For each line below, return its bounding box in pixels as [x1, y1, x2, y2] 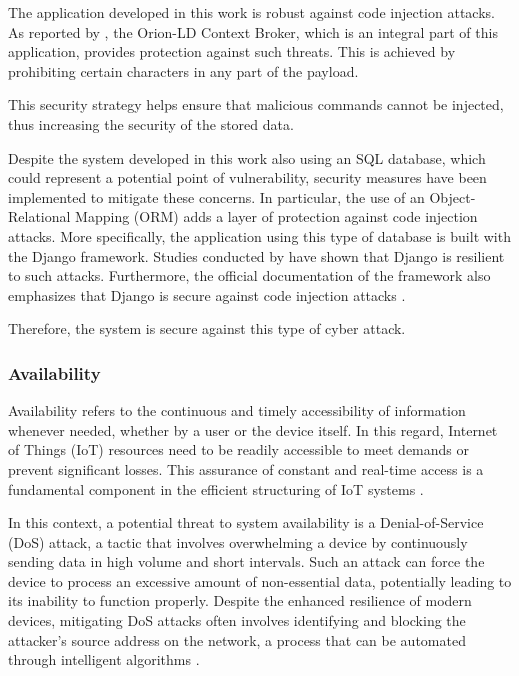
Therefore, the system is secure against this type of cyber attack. [8, 318, 406, 339]
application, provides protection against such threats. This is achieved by [8, 41, 456, 62]
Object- [429, 186, 476, 207]
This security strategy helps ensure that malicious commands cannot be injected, [8, 94, 504, 115]
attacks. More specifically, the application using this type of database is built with [8, 225, 511, 246]
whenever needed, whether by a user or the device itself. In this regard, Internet [8, 419, 498, 440]
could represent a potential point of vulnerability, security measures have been [8, 167, 487, 188]
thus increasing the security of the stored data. [8, 113, 294, 134]
